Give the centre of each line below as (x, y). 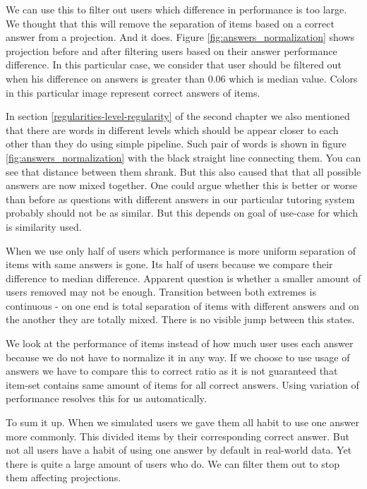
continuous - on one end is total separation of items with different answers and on (182, 305)
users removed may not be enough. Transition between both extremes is (161, 292)
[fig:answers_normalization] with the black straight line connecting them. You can (183, 157)
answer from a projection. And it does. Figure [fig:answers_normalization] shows (180, 37)
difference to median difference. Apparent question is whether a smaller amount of (183, 278)
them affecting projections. (64, 477)
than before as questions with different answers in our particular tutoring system (180, 199)
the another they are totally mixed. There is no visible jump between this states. (180, 319)
